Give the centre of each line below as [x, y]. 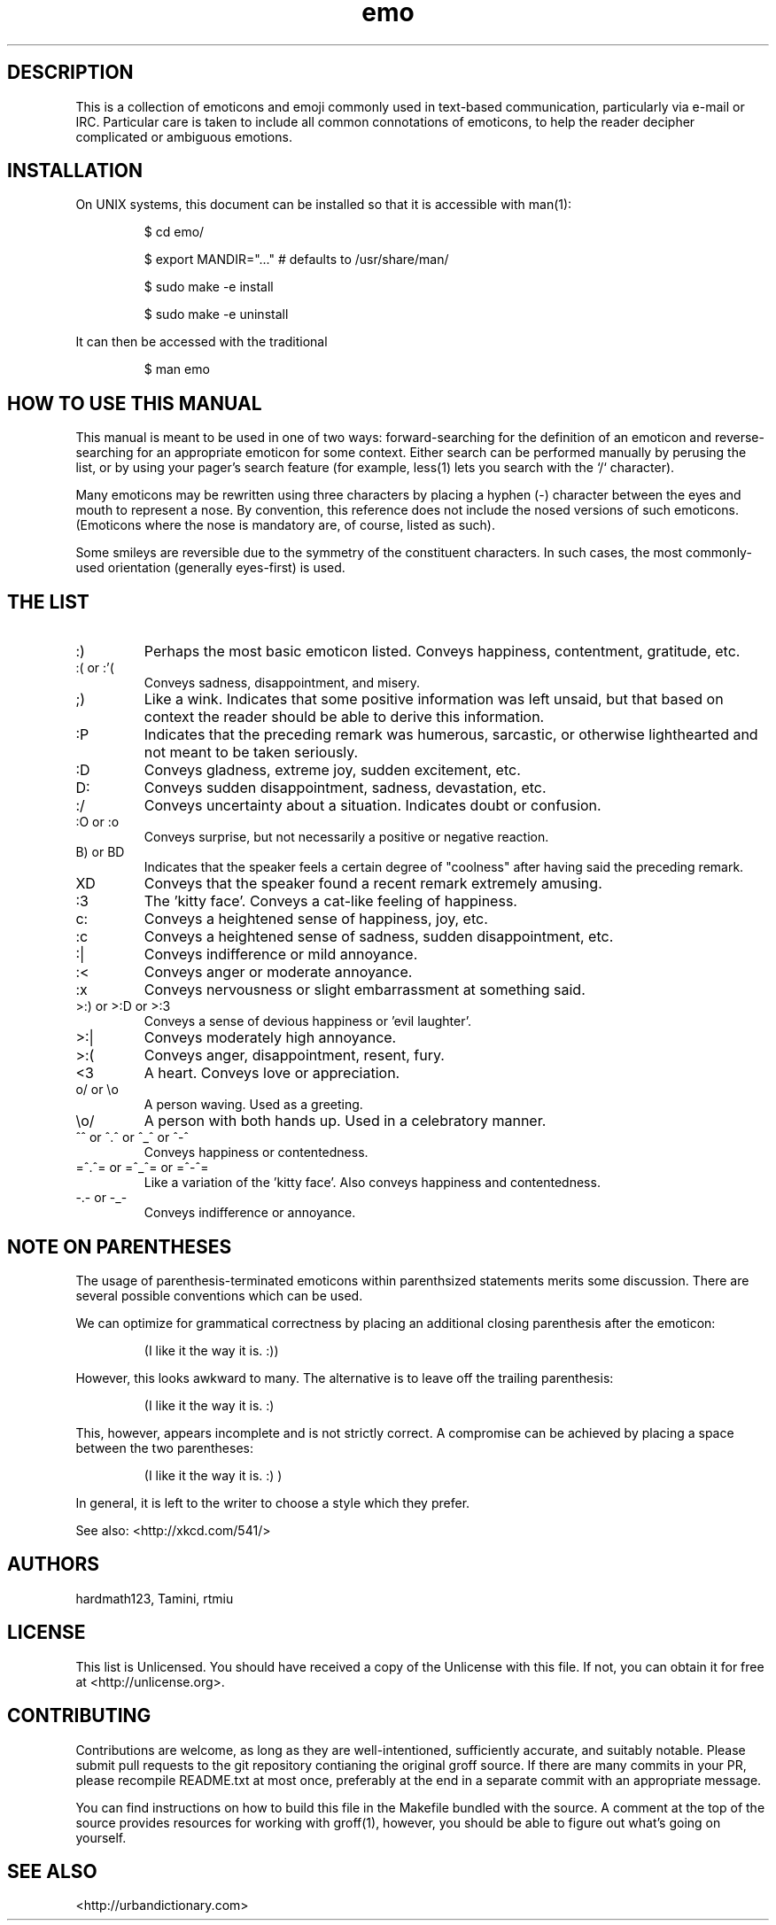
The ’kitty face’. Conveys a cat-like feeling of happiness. [330, 901]
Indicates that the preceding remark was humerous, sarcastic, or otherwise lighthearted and [451, 735]
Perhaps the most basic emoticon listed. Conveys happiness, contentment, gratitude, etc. [442, 652]
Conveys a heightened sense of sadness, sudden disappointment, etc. [379, 937]
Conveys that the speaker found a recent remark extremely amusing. [373, 884]
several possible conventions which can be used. [219, 1295]
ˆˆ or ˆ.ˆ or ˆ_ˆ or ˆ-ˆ [132, 1137]
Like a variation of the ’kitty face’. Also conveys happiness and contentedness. [372, 1183]
